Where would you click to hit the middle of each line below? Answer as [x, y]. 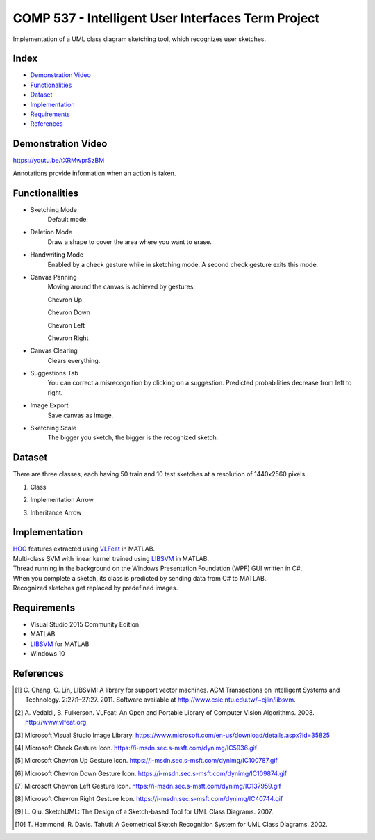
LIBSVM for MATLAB [60, 644]
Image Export [49, 405]
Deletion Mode [51, 232]
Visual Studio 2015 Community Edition [85, 624]
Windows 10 [48, 654]
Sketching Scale [53, 428]
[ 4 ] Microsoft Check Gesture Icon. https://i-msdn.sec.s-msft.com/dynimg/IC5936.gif [136, 748]
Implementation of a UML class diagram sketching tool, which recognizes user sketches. [140, 39]
